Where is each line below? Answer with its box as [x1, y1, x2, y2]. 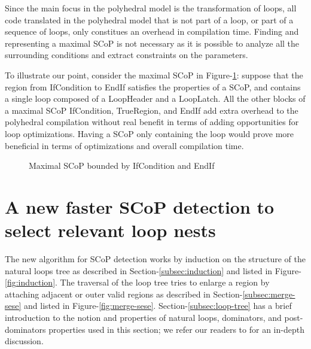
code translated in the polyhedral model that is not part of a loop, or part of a [5, 13, 294, 26]
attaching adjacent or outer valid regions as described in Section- [5, 287, 243, 300]
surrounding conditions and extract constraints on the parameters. [5, 48, 248, 61]
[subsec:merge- [242, 287, 295, 300]
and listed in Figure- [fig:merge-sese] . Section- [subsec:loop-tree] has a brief [24, 299, 292, 312]
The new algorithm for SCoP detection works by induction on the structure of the [5, 253, 306, 265]
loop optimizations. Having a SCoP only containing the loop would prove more [5, 127, 294, 139]
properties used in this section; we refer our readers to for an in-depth [48, 323, 304, 335]
